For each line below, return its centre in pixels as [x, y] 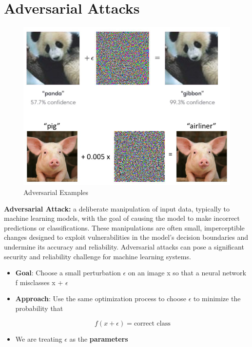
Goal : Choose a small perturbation [68, 273]
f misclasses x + [39, 282]
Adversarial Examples [56, 192]
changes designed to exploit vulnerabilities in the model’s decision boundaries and [126, 237]
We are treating [39, 338]
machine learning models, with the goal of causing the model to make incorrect [122, 218]
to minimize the [217, 299]
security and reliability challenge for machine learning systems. [97, 256]
